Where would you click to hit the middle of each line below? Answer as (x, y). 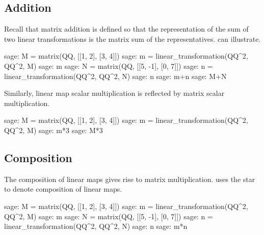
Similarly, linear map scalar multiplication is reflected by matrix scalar (114, 93)
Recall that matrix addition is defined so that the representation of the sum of (126, 29)
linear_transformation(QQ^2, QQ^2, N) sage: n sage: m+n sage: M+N (115, 76)
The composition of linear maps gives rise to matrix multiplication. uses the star (130, 179)
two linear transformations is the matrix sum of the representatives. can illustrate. (133, 38)
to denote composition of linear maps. (63, 189)
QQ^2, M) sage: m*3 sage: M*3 (54, 130)
